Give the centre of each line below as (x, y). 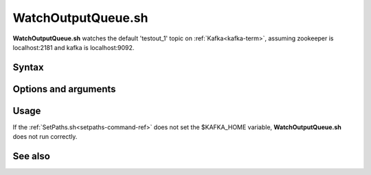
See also (32, 156)
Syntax (28, 67)
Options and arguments (64, 89)
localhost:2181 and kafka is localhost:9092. (74, 47)
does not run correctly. (45, 137)
